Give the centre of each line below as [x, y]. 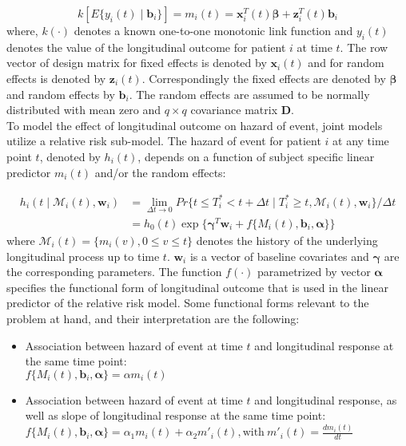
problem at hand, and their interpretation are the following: [153, 318]
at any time [361, 141]
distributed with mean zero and [84, 110]
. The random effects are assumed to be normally [249, 94]
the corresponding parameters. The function [114, 272]
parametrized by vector [314, 272]
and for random [346, 63]
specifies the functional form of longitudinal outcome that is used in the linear [197, 287]
